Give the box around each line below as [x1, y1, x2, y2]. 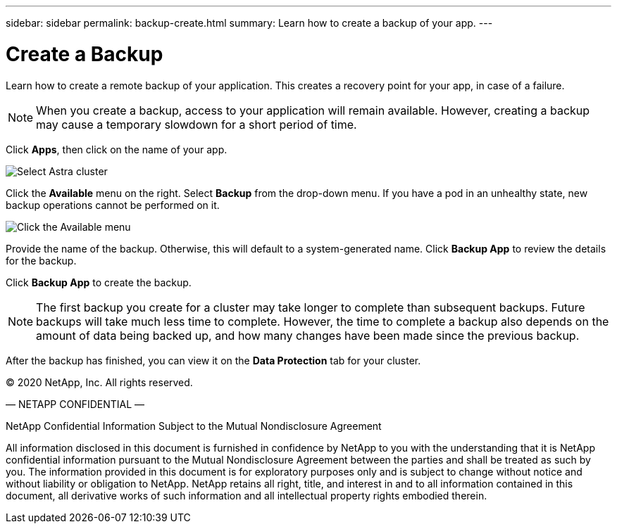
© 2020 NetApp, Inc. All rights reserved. [6, 376, 193, 388]
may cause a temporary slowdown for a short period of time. [36, 117, 357, 132]
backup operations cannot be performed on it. [6, 198, 220, 211]
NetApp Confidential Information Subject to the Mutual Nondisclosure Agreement [6, 419, 382, 432]
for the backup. [6, 254, 77, 267]
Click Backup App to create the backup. [6, 276, 192, 288]
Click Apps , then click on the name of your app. [6, 143, 228, 155]
